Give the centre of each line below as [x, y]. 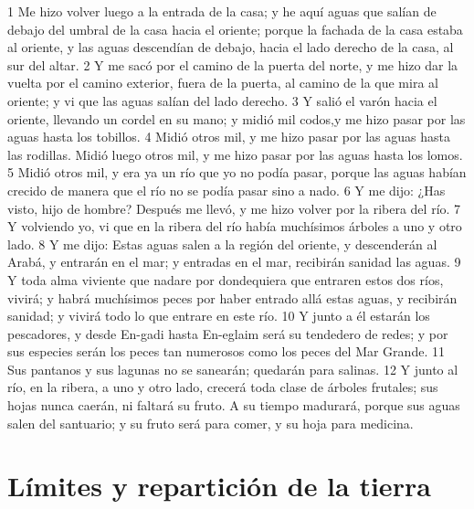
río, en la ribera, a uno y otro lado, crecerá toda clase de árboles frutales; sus [223, 387]
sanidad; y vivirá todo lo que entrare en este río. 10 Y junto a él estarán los [219, 316]
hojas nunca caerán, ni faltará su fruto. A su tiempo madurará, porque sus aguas [234, 405]
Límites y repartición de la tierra [219, 486]
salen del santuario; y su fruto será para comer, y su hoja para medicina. [211, 423]
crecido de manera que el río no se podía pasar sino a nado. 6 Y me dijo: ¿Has [226, 190]
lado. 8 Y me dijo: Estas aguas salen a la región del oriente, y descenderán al [222, 244]
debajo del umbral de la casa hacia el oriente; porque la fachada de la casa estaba [235, 29]
